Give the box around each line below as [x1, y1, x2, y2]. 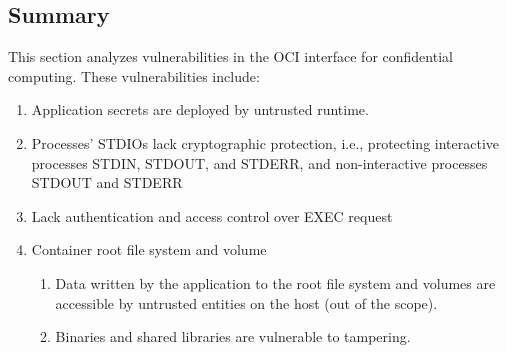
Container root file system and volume [31, 239, 267, 260]
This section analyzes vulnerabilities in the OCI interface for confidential [8, 46, 453, 67]
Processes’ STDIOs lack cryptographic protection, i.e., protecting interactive [31, 132, 500, 153]
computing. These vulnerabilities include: [8, 65, 260, 86]
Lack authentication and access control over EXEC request [31, 205, 393, 226]
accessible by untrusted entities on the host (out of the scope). [55, 292, 438, 313]
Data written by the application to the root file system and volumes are [55, 272, 496, 293]
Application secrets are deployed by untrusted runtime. [31, 99, 369, 120]
